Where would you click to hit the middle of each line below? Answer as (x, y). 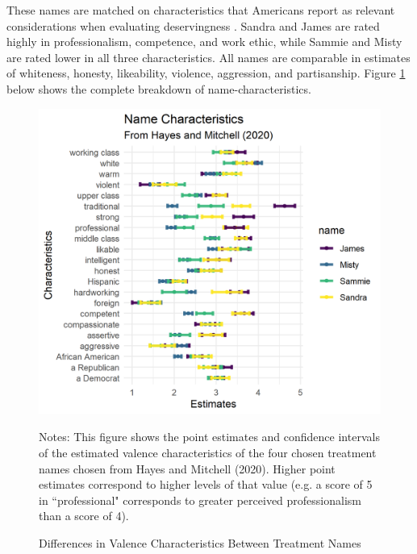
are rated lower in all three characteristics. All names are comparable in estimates (208, 57)
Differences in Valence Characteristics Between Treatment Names (200, 543)
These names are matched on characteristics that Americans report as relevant (201, 10)
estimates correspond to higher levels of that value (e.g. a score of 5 (206, 484)
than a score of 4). (84, 516)
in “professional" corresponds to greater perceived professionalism (200, 500)
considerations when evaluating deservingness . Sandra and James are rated (193, 25)
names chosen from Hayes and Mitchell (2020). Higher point (187, 468)
